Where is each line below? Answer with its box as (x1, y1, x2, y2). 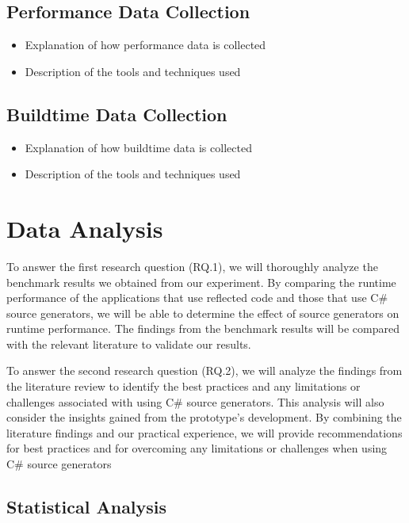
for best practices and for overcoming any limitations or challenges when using (6, 440, 388, 456)
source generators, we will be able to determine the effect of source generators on (6, 304, 399, 321)
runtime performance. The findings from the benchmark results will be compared (6, 320, 399, 337)
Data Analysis (6, 212, 163, 244)
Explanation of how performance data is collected (25, 36, 266, 53)
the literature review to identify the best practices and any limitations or (6, 378, 361, 395)
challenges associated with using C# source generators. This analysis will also (6, 393, 384, 410)
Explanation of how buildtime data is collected (25, 139, 252, 155)
